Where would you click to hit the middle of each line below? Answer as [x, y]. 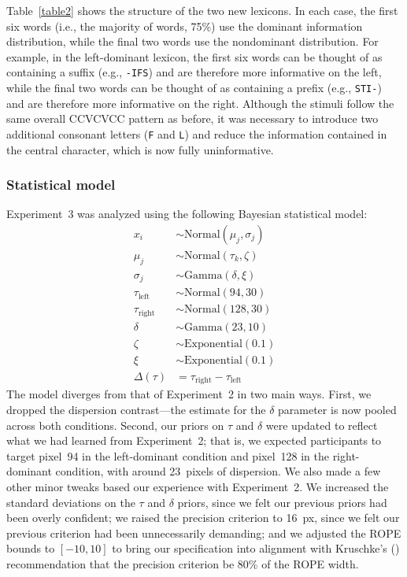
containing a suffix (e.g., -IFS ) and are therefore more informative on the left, [194, 72]
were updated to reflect [322, 425]
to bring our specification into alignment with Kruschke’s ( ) [256, 548]
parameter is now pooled [337, 409]
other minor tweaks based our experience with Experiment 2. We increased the [198, 486]
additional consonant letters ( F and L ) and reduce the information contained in [197, 133]
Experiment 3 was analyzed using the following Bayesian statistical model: [187, 214]
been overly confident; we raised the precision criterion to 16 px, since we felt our [203, 518]
